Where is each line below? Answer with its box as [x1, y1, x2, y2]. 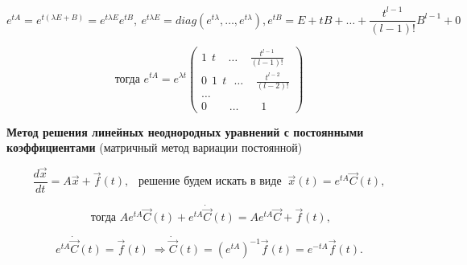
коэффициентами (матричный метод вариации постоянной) [6, 139, 303, 156]
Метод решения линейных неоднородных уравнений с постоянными [6, 123, 364, 140]
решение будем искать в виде [138, 176, 282, 188]
